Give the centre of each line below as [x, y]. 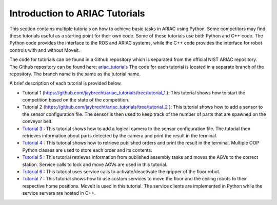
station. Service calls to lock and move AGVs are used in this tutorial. [95, 165]
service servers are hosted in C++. [59, 193]
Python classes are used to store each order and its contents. [87, 150]
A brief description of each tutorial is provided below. [66, 83]
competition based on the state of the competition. [76, 100]
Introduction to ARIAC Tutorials [77, 13]
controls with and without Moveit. [45, 50]
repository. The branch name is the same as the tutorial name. [75, 74]
